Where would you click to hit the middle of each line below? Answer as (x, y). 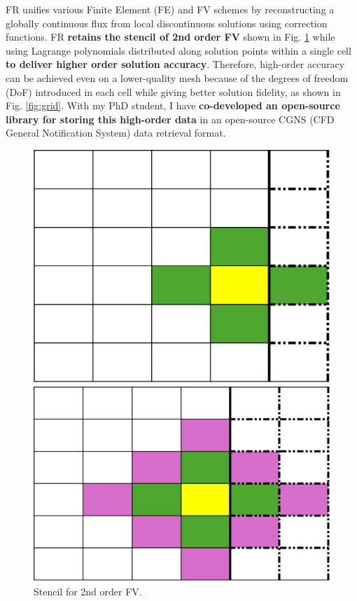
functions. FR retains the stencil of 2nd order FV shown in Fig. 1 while (170, 37)
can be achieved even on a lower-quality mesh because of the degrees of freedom (177, 77)
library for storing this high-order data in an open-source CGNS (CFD (170, 119)
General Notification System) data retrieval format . (116, 133)
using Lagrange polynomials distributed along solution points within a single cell (178, 50)
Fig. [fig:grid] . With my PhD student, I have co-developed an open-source (173, 105)
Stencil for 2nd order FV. (88, 591)
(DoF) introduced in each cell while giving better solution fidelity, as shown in (173, 91)
